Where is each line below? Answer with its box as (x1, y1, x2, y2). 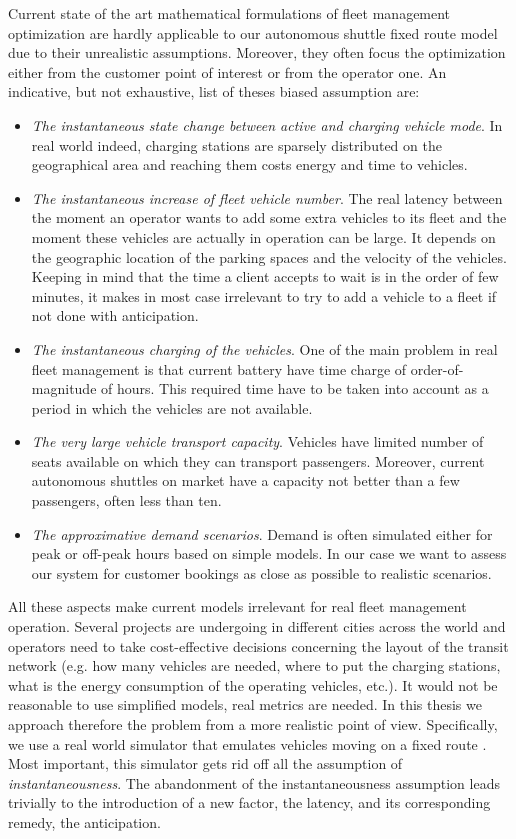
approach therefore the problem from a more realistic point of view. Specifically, (8, 714, 498, 734)
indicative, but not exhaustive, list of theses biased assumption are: (8, 81, 420, 102)
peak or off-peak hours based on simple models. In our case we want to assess (31, 543, 507, 564)
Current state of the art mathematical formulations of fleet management (8, 3, 451, 23)
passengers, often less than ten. (31, 490, 222, 511)
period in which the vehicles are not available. (31, 397, 313, 418)
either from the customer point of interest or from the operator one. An (8, 61, 447, 82)
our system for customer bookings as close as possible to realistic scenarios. (31, 562, 492, 583)
